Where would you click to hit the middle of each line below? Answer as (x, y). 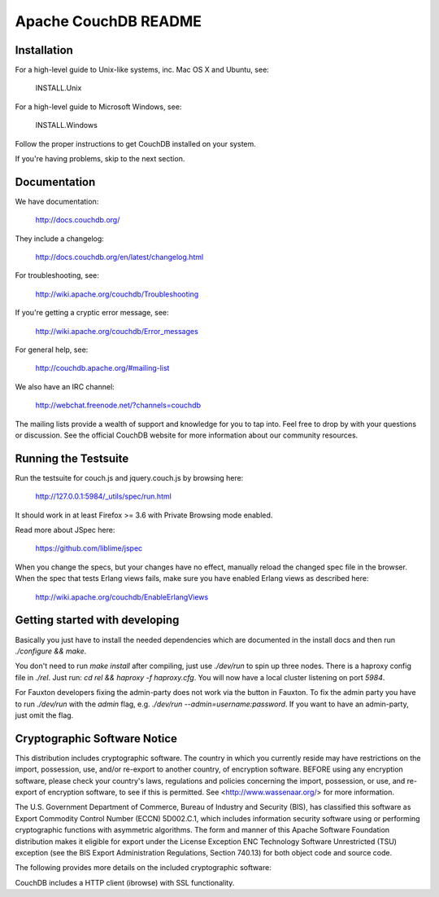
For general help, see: (52, 350)
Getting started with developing (97, 620)
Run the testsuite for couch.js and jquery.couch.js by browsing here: (129, 477)
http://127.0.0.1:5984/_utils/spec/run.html (104, 496)
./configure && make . (51, 651)
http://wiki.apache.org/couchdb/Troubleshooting (117, 294)
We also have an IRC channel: (65, 386)
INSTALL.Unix (59, 88)
